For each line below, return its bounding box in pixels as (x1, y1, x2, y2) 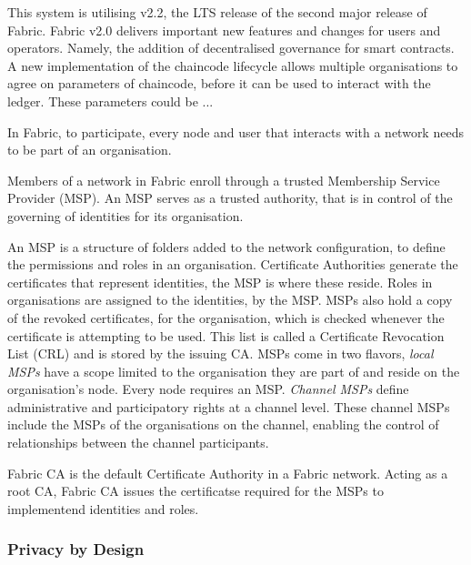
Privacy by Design (7, 538, 145, 560)
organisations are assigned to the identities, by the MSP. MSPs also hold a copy (7, 290, 453, 309)
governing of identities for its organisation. (7, 206, 244, 225)
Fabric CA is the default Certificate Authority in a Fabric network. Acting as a (7, 463, 448, 482)
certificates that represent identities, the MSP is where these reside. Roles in (7, 272, 433, 291)
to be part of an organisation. (7, 140, 172, 159)
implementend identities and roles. (7, 499, 199, 518)
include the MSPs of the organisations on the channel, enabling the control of (7, 415, 439, 434)
